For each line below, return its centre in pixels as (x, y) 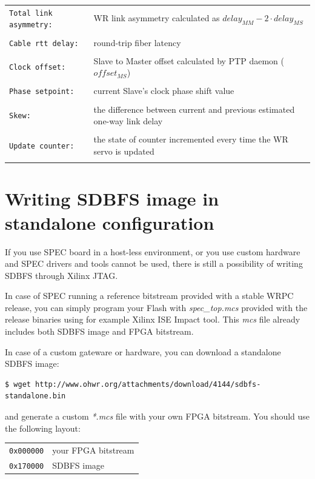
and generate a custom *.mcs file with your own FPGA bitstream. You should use (157, 416)
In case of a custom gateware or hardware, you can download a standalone (143, 351)
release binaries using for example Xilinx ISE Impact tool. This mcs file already (153, 319)
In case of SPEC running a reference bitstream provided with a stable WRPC (149, 296)
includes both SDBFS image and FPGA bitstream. (99, 331)
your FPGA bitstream (93, 450)
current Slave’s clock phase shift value (164, 91)
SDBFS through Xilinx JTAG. (61, 275)
